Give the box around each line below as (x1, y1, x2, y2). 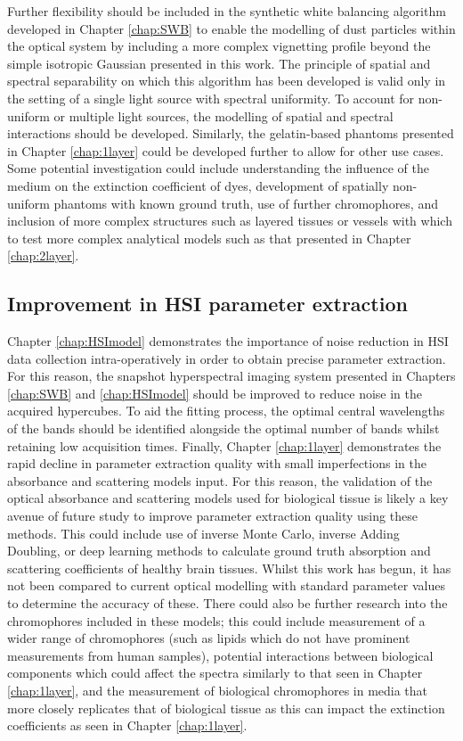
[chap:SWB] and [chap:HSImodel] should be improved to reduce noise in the (7, 383, 422, 402)
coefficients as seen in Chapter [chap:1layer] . (7, 716, 248, 735)
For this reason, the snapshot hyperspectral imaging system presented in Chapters (7, 366, 456, 385)
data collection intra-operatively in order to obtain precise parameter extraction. (7, 349, 446, 367)
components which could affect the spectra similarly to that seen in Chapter (7, 663, 423, 682)
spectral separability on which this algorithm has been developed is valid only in (7, 71, 446, 90)
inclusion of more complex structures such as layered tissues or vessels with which (7, 211, 452, 230)
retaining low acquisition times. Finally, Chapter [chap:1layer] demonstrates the (7, 436, 442, 455)
